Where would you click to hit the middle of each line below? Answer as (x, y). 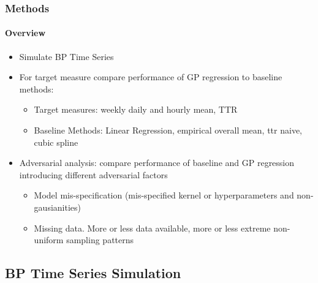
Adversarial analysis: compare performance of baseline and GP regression (157, 163)
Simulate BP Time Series (66, 56)
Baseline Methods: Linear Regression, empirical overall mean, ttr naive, (168, 130)
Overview (25, 33)
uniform (49, 240)
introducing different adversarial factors (93, 174)
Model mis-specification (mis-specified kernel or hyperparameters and (164, 195)
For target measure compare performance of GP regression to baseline (151, 77)
